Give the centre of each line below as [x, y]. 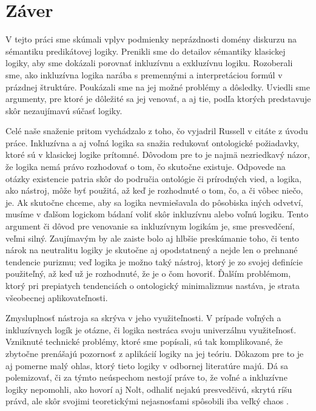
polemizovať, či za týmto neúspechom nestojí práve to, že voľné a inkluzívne [146, 377]
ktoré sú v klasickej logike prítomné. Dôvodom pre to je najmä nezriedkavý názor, [158, 155]
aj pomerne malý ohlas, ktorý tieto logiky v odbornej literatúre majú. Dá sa [147, 365]
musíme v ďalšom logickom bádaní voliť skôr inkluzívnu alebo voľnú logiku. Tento [157, 214]
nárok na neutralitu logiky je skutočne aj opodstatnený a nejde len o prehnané [152, 250]
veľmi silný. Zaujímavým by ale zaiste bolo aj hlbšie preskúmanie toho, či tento [153, 238]
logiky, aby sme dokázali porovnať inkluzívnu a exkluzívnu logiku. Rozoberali [149, 63]
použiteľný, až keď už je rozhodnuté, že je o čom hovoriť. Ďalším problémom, [148, 273]
